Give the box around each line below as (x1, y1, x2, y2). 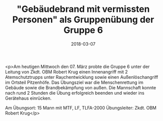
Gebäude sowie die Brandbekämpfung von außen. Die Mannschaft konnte (5, 84, 156, 90)
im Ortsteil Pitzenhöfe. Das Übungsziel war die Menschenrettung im (5, 79, 144, 85)
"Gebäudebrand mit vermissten (16, 3, 150, 15)
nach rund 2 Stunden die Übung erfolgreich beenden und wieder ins (5, 90, 145, 96)
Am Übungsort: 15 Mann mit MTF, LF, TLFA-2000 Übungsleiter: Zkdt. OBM (5, 105, 157, 111)
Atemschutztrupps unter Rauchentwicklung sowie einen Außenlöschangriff (5, 74, 159, 80)
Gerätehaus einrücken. (5, 95, 52, 101)
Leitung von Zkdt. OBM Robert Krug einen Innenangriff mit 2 (5, 68, 128, 75)
